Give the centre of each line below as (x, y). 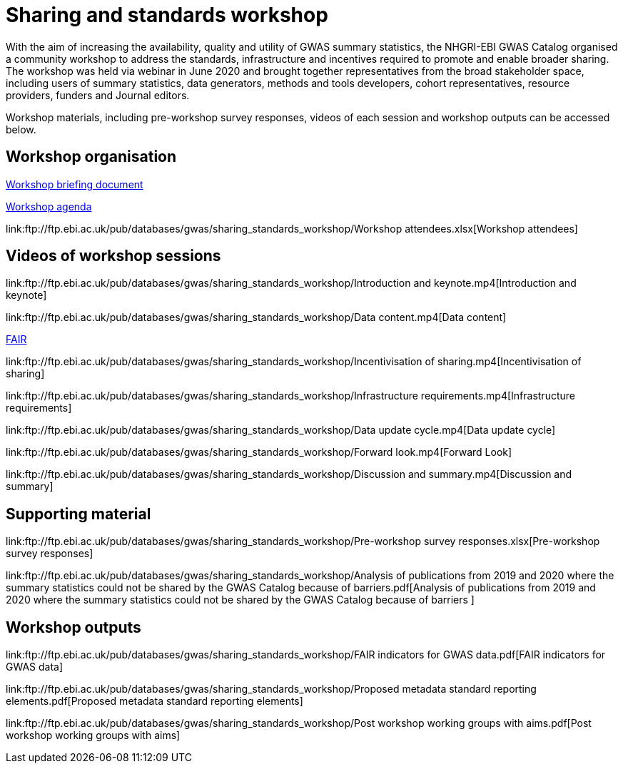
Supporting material (78, 514)
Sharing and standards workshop (167, 15)
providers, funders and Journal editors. (98, 95)
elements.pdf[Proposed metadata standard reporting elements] (155, 701)
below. (21, 129)
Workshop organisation (91, 157)
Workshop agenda (49, 206)
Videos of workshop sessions (113, 256)
